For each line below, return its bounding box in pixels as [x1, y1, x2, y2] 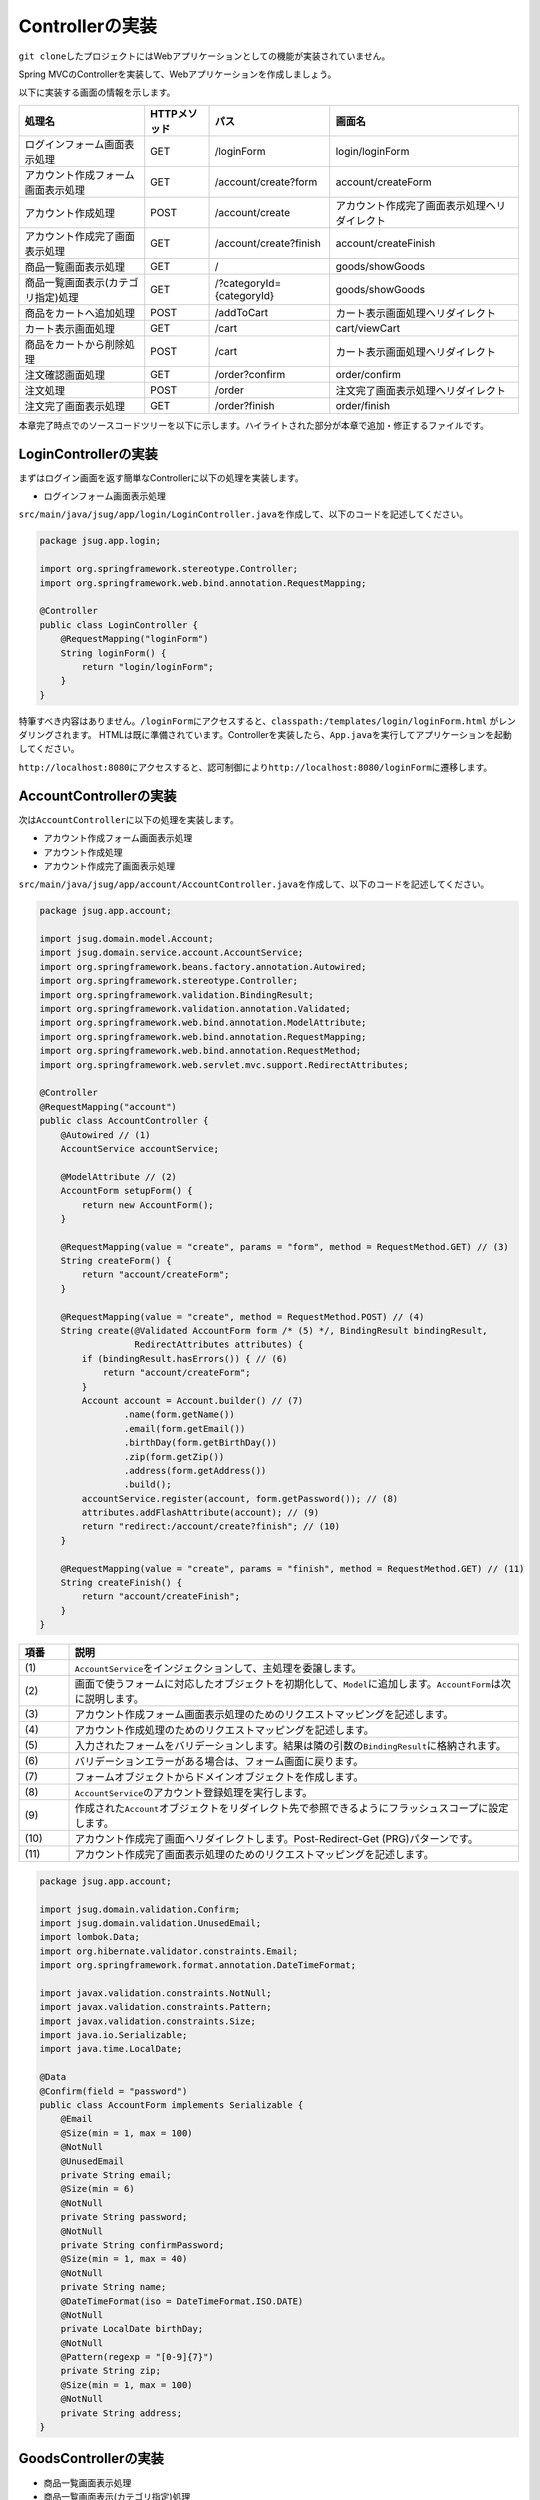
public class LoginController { [39, 619, 199, 630]
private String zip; [60, 2365, 162, 2377]
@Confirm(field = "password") [39, 2085, 188, 2097]
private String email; [60, 2170, 172, 2180]
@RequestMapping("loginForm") [60, 633, 209, 645]
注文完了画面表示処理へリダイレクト [335, 383, 507, 397]
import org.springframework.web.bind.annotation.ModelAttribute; [39, 1017, 367, 1029]
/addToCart [214, 305, 269, 319]
